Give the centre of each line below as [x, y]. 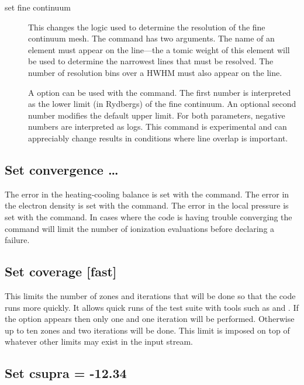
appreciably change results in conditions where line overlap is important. [158, 138]
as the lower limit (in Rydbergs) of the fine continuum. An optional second [162, 104]
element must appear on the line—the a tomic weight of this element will [159, 49]
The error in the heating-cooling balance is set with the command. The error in [147, 194]
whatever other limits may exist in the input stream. [99, 341]
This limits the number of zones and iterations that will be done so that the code [150, 295]
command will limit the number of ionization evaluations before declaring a [140, 228]
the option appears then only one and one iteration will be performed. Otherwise [150, 319]
